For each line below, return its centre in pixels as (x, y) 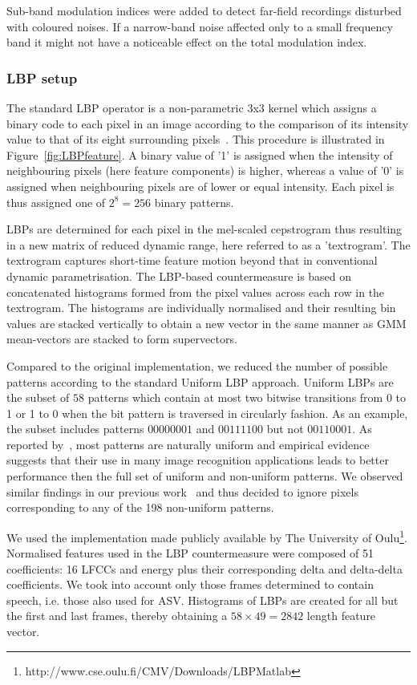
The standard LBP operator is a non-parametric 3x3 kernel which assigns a (192, 107)
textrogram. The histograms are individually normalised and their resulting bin (201, 308)
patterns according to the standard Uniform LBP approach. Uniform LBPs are (200, 381)
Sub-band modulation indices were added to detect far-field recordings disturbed (204, 10)
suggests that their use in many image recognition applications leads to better (198, 460)
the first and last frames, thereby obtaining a (117, 616)
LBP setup (42, 77)
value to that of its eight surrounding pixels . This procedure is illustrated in (196, 139)
